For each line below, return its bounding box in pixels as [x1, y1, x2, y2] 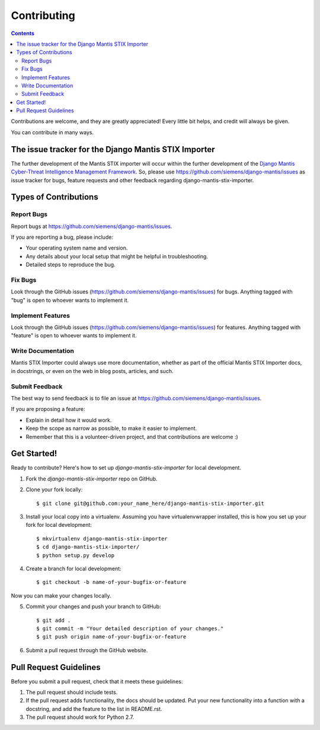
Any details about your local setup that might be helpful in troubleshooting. [25, 252, 209, 260]
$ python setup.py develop [36, 552, 115, 558]
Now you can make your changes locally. [11, 592, 111, 599]
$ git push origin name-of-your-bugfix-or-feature [36, 633, 187, 640]
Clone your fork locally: [25, 486, 83, 493]
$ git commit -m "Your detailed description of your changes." [36, 625, 224, 632]
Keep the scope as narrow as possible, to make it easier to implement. [25, 425, 197, 432]
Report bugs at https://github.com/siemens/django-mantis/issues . [11, 223, 172, 230]
